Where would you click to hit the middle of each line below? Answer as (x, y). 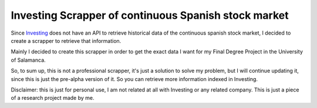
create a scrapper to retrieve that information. (66, 41)
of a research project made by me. (53, 98)
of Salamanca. (28, 60)
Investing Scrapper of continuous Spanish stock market (150, 15)
